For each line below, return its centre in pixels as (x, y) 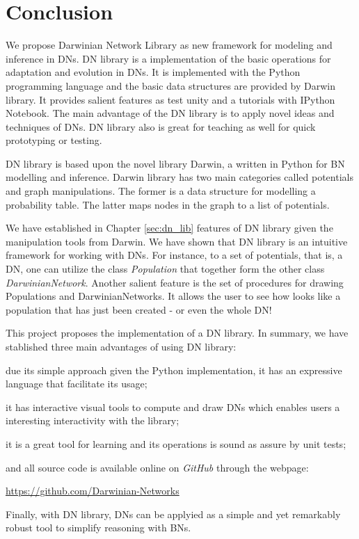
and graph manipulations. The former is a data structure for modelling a (161, 191)
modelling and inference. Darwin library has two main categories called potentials (179, 177)
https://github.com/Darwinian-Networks (93, 491)
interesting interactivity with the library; (93, 420)
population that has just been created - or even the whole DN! (139, 309)
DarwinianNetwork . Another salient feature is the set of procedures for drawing (175, 282)
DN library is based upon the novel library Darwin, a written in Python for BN (175, 163)
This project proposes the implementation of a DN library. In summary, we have (177, 333)
